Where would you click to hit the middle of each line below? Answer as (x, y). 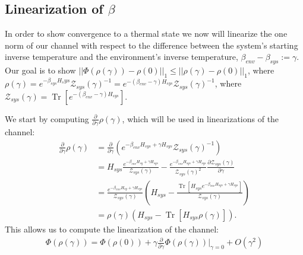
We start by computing (47, 118)
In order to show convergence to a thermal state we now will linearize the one (146, 34)
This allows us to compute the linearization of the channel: (112, 229)
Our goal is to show (40, 70)
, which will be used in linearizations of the (201, 118)
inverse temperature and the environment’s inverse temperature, (121, 57)
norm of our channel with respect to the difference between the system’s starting (151, 45)
